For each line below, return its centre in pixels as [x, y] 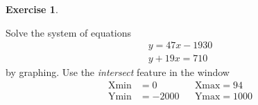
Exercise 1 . [32, 9]
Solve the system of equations [69, 32]
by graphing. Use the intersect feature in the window [118, 72]
